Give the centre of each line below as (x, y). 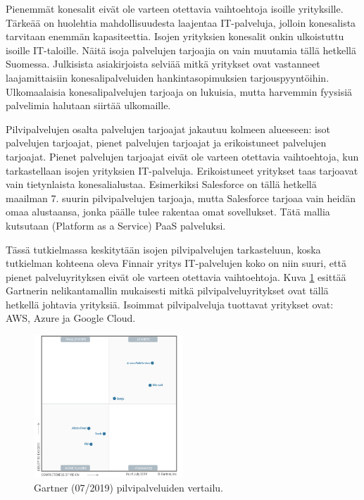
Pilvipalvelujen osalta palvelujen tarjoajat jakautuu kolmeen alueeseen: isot (168, 129)
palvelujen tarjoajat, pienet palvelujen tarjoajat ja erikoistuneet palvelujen (166, 143)
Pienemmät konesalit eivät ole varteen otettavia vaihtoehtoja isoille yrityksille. (175, 8)
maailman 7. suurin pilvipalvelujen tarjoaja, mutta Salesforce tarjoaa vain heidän (181, 198)
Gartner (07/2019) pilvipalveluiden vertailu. (128, 487)
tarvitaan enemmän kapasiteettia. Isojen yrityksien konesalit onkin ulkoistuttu (175, 36)
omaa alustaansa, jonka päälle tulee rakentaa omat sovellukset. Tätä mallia (168, 212)
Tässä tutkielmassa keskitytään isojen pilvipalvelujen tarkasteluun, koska (163, 249)
